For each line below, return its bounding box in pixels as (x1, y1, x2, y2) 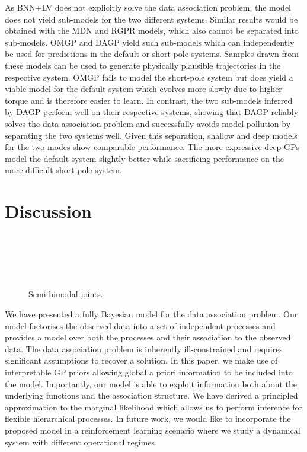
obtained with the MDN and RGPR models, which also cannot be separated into (5, 24, 299, 37)
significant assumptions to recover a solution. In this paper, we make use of (5, 354, 278, 367)
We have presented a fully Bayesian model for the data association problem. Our (5, 308, 298, 320)
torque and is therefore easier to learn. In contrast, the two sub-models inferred (5, 94, 293, 106)
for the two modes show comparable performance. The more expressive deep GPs (5, 141, 300, 153)
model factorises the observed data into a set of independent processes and (5, 319, 276, 332)
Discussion (5, 199, 92, 223)
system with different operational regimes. (5, 435, 157, 448)
